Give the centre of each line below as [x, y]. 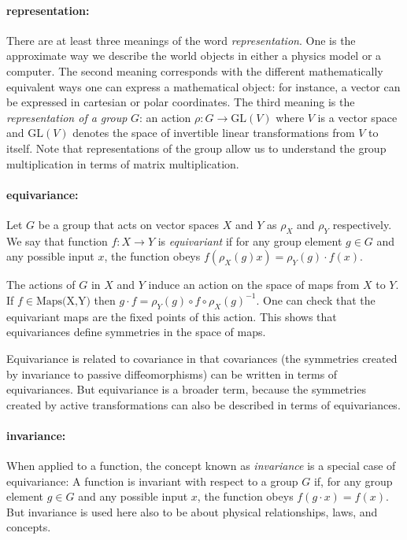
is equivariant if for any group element [250, 240]
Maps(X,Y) [63, 301]
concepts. [29, 527]
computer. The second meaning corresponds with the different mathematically [195, 70]
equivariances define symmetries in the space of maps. [136, 332]
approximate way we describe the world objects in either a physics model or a [194, 55]
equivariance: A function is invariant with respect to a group [152, 481]
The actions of [41, 285]
